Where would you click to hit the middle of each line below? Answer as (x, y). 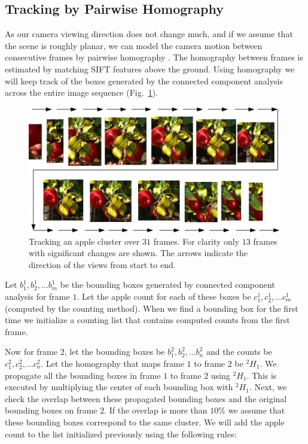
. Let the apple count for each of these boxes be (164, 296)
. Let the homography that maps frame (112, 363)
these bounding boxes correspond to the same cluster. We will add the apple (145, 422)
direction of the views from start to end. (102, 264)
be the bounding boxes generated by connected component (167, 285)
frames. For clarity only (196, 241)
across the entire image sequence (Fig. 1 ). (81, 92)
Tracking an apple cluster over (84, 241)
